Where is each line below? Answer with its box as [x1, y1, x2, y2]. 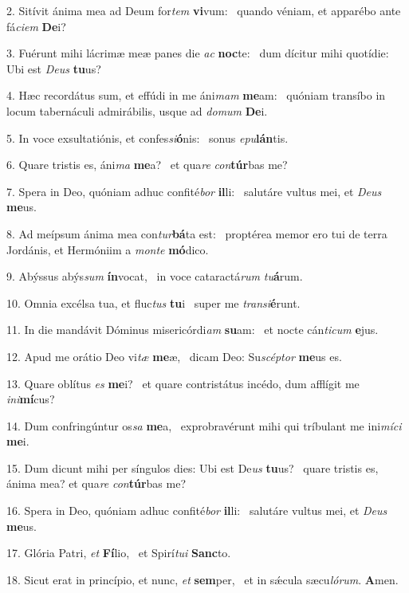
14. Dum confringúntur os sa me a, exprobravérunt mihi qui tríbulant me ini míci [6, 417, 402, 434]
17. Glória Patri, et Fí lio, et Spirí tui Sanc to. [6, 544, 231, 561]
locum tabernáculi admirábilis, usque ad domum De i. [6, 102, 268, 119]
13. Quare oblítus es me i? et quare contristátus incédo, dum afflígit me [6, 375, 360, 391]
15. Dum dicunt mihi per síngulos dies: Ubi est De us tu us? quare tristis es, [6, 459, 379, 476]
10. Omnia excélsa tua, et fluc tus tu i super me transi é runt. [6, 294, 301, 311]
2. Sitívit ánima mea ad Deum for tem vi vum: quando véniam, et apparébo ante [6, 2, 401, 18]
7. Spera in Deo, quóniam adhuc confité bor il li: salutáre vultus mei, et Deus [6, 183, 382, 199]
